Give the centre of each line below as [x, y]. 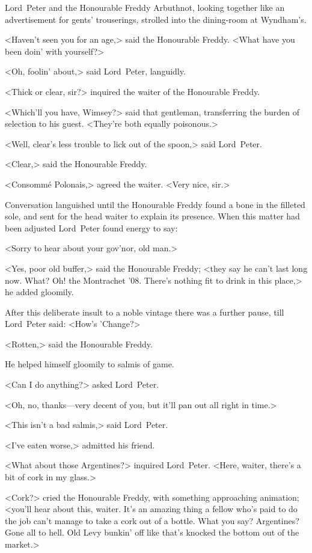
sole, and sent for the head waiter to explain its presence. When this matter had [152, 216]
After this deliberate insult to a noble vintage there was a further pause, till [145, 312]
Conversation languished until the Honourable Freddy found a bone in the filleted [155, 204]
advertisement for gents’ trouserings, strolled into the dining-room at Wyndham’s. [156, 19]
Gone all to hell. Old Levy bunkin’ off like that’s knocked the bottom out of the [152, 532]
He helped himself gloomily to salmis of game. [90, 364]
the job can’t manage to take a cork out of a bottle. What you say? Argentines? [152, 520]
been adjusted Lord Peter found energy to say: [91, 228]
